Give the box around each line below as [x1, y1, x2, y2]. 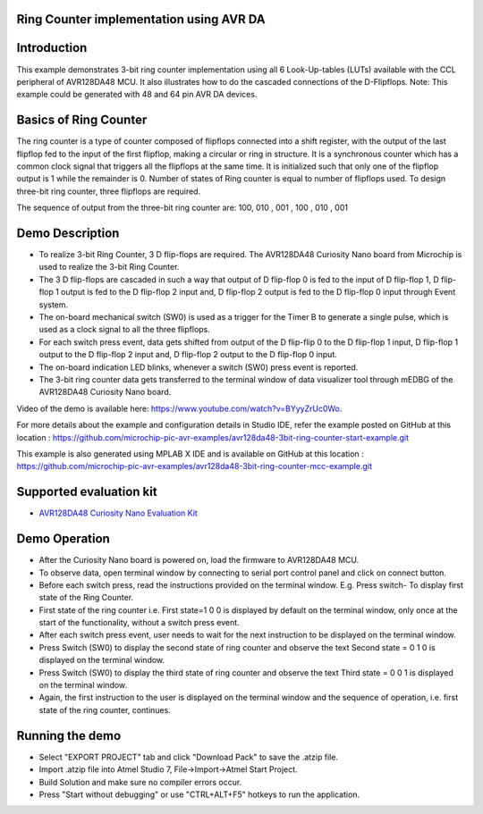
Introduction [16, 40, 88, 55]
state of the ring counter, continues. [38, 704, 172, 715]
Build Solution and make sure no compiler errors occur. [38, 776, 242, 787]
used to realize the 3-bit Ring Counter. [38, 262, 180, 273]
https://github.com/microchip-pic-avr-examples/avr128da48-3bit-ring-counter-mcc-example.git [16, 461, 373, 472]
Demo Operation [16, 532, 111, 547]
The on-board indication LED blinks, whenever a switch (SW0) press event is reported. [38, 362, 359, 373]
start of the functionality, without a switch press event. [38, 617, 241, 628]
